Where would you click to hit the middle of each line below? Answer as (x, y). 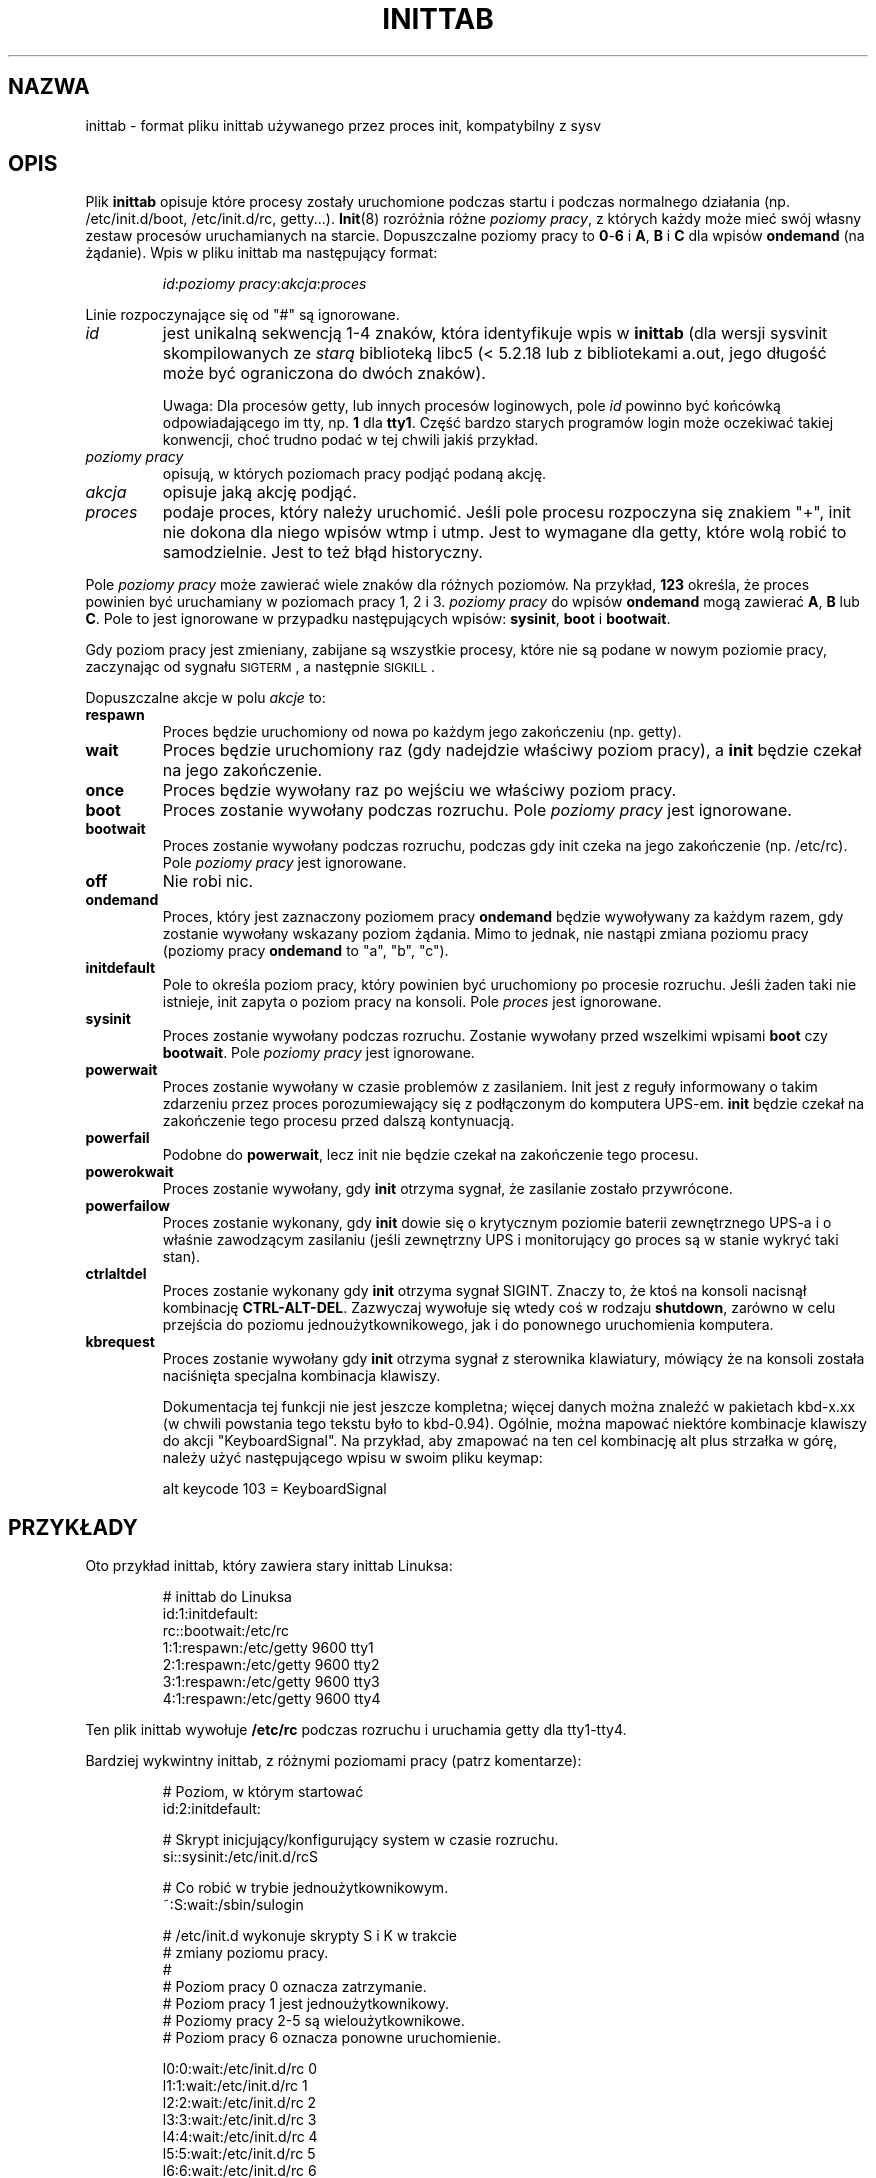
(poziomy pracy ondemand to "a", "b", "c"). (305, 951)
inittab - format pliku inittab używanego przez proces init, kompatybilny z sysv (343, 125)
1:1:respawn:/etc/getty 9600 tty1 (268, 1648)
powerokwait (129, 1172)
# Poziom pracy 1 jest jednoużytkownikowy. (306, 2004)
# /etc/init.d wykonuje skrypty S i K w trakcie (309, 1936)
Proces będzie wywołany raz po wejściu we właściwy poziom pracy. (419, 790)
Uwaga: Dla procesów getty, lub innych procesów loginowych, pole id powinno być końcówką (471, 406)
